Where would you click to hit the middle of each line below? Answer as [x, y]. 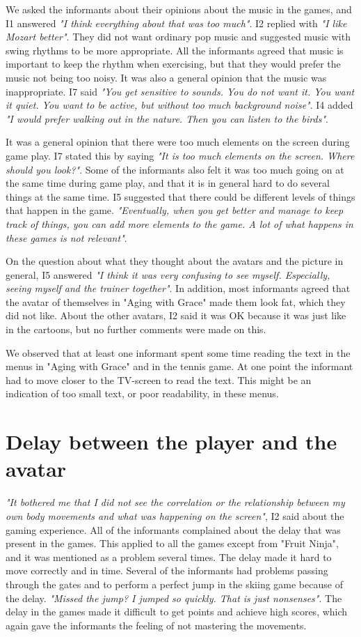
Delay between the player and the [171, 442]
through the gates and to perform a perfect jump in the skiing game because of [174, 584]
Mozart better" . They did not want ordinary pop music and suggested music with [178, 37]
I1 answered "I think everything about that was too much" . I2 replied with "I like [176, 23]
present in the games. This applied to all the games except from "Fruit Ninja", [172, 543]
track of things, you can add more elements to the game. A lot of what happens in [179, 223]
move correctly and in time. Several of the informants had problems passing [167, 570]
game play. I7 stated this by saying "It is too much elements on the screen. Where [180, 155]
